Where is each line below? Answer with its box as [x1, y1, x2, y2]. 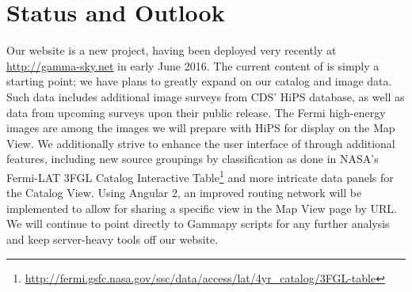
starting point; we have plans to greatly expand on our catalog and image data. [6, 73, 392, 89]
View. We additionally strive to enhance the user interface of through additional [6, 135, 395, 151]
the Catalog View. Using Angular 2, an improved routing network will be [6, 184, 362, 201]
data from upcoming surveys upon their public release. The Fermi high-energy [6, 104, 386, 120]
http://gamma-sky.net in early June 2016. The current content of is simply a [6, 57, 380, 74]
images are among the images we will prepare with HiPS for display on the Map [6, 119, 395, 136]
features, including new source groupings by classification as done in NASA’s [6, 150, 379, 167]
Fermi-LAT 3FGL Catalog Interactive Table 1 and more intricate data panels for [6, 166, 394, 185]
